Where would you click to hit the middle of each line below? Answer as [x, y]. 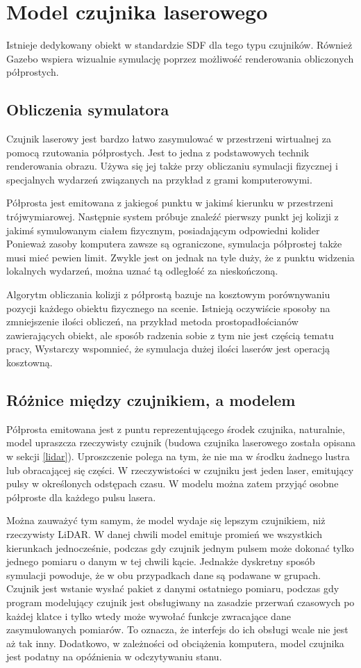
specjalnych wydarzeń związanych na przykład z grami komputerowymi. [159, 179]
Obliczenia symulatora [88, 109]
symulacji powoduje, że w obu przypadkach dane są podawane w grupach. [163, 575]
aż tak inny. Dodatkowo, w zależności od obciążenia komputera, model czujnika [175, 643]
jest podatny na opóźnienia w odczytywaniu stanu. [114, 657]
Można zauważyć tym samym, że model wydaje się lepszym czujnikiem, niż [166, 520]
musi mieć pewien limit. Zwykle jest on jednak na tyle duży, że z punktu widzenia [180, 257]
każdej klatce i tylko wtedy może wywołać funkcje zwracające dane [149, 616]
